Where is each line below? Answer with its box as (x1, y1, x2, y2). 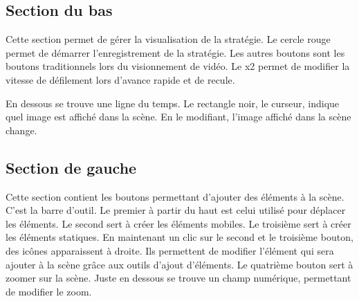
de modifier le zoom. (6, 284, 92, 298)
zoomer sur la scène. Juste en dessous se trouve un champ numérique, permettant (6, 271, 351, 285)
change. (6, 122, 37, 137)
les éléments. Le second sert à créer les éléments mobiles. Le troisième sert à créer (6, 216, 351, 230)
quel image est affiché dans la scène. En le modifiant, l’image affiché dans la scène (6, 109, 351, 124)
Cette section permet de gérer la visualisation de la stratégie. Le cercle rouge (6, 32, 331, 46)
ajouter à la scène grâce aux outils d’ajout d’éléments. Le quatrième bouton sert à (6, 257, 353, 271)
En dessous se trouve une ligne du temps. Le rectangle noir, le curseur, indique (6, 95, 340, 110)
